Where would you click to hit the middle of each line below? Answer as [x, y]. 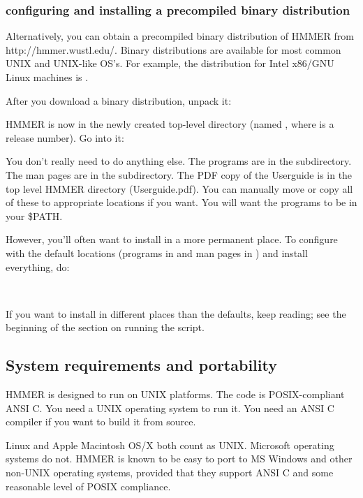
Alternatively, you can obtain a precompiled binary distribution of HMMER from [180, 36]
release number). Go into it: [65, 137]
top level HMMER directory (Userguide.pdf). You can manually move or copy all [179, 188]
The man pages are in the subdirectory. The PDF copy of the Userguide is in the [179, 174]
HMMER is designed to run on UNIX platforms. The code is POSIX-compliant [175, 394]
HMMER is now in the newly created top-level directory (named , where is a [170, 124]
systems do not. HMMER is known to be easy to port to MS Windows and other [179, 459]
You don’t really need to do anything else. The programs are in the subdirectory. [179, 161]
